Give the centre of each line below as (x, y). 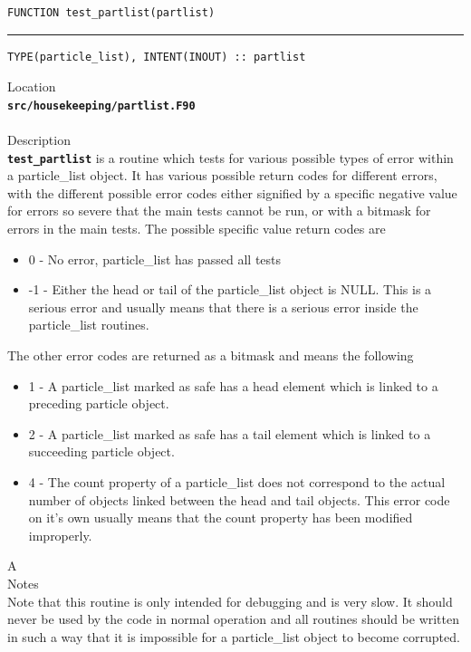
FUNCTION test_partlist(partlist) (111, 13)
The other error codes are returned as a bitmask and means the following (211, 355)
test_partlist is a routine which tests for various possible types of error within (231, 157)
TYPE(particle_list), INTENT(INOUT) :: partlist (157, 57)
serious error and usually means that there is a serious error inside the (223, 307)
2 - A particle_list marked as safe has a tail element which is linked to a (230, 433)
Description (39, 140)
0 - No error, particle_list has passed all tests (155, 259)
